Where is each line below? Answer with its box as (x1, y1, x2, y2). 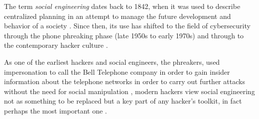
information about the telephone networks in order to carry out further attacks (4, 76, 245, 87)
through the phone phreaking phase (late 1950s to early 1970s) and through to (4, 30, 244, 40)
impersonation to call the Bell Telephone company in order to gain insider (4, 66, 230, 77)
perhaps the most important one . (4, 105, 107, 116)
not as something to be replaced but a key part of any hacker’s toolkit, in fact (4, 96, 242, 106)
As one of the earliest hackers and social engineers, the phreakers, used (4, 56, 220, 67)
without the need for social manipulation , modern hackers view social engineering (4, 86, 255, 96)
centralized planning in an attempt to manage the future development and (4, 10, 231, 21)
